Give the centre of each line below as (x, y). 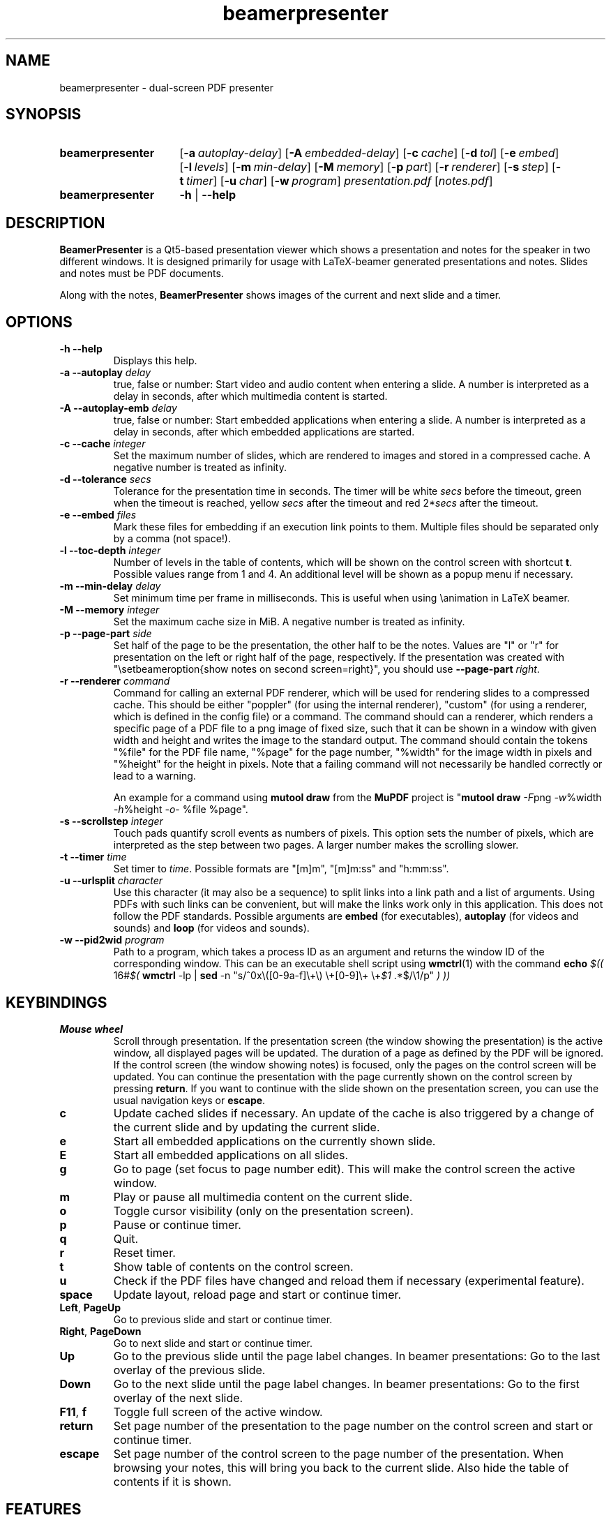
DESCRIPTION (55, 223)
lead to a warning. (154, 776)
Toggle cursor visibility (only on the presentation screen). (263, 1210)
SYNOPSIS (44, 114)
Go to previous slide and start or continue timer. (223, 1319)
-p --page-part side (106, 634)
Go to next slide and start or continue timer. (213, 1343)
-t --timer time (93, 857)
